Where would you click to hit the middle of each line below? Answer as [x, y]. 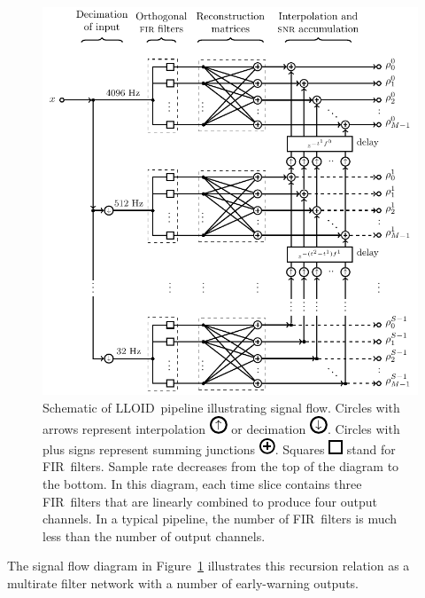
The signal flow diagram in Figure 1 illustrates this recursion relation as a [209, 566]
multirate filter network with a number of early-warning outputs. [183, 582]
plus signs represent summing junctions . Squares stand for [219, 448]
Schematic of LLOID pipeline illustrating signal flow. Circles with [221, 407]
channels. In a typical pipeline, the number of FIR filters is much [220, 519]
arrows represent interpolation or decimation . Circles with [221, 429]
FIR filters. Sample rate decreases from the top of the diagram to [221, 466]
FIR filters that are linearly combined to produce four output [210, 501]
